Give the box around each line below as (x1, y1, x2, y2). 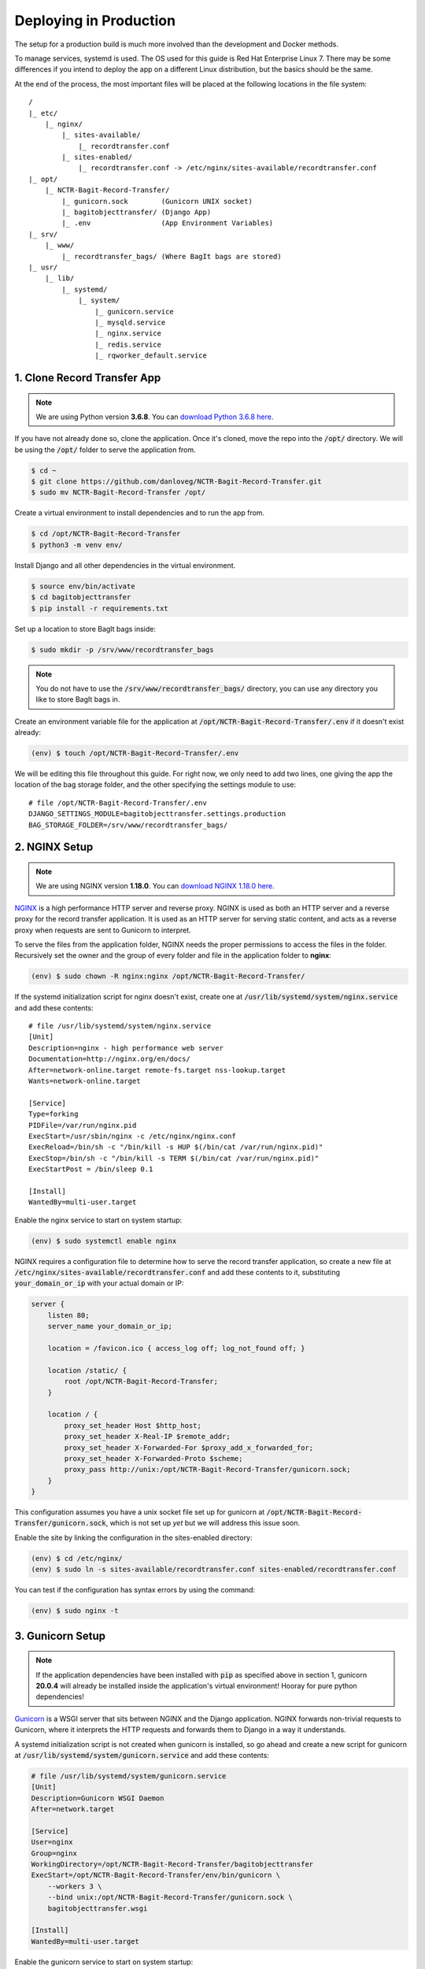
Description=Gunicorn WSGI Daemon (31, 1793, 164, 1803)
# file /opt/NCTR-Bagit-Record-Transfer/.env (28, 798, 208, 807)
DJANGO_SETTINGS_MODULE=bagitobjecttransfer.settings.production (28, 810, 286, 818)
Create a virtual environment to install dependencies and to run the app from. (14, 508, 265, 517)
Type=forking (28, 1110, 79, 1118)
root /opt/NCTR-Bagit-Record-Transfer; (64, 1377, 218, 1386)
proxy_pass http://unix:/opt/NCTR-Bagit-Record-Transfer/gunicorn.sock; (64, 1465, 351, 1474)
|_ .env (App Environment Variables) (61, 219, 274, 228)
